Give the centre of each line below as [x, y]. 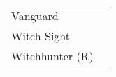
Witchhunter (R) [52, 56]
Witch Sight [41, 36]
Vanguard [35, 16]
